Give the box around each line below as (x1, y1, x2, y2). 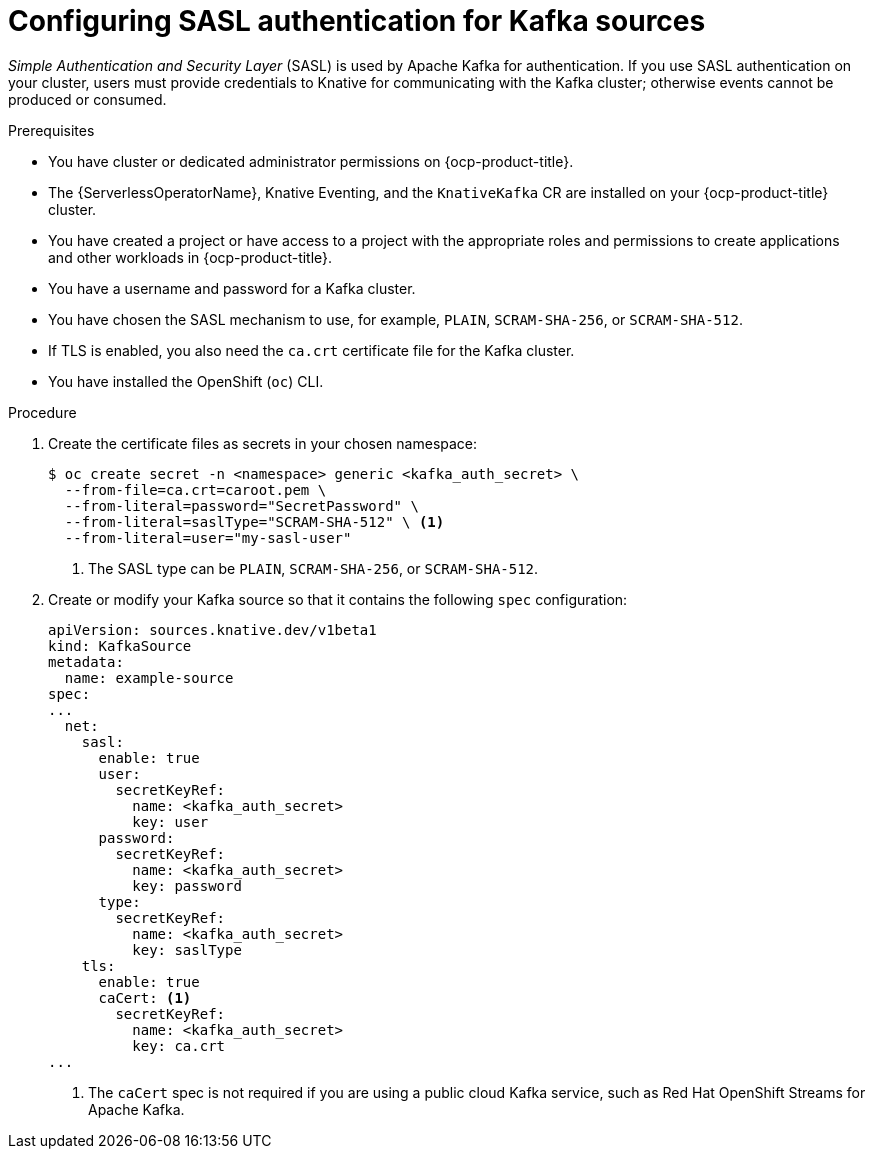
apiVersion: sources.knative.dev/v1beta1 (48, 621, 377, 638)
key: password (132, 877, 242, 894)
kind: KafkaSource (48, 637, 192, 654)
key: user (132, 813, 209, 830)
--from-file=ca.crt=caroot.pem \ (64, 481, 327, 498)
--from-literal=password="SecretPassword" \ (64, 497, 419, 514)
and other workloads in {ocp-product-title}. (48, 248, 333, 266)
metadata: (48, 653, 124, 670)
